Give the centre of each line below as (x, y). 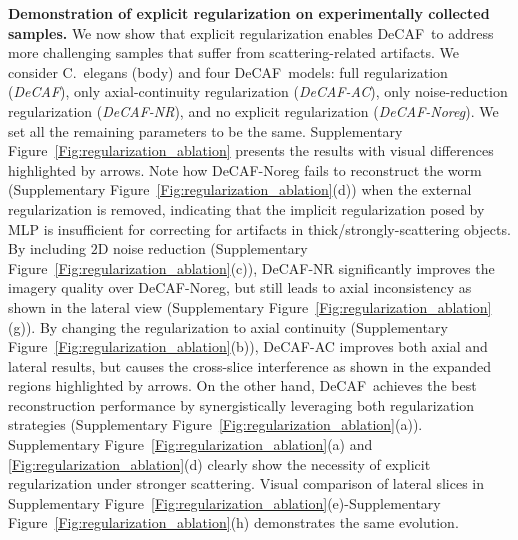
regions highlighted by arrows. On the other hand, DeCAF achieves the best (242, 385)
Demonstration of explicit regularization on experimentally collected (249, 13)
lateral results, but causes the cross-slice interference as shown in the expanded (250, 365)
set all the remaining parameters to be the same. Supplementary (205, 130)
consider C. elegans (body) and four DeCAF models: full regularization (228, 71)
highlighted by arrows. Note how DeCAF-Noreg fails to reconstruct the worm (245, 169)
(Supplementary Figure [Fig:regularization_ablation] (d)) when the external (240, 189)
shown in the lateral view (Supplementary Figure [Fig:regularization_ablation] (250, 306)
